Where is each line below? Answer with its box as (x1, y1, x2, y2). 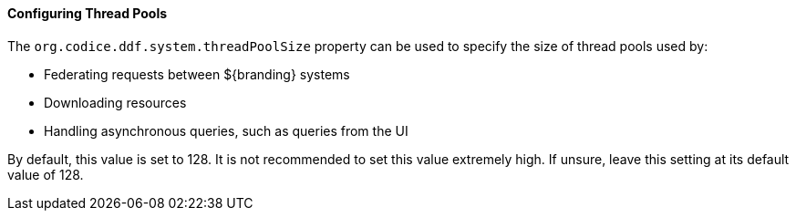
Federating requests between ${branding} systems (44, 66, 350, 82)
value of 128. (7, 166, 84, 182)
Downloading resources (44, 94, 187, 110)
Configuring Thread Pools (7, 5, 168, 21)
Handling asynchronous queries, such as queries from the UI (44, 122, 408, 139)
